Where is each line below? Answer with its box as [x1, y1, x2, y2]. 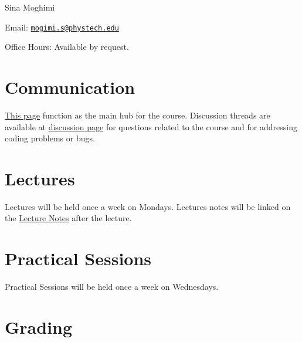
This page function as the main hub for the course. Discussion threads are [5, 109, 270, 121]
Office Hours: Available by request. [5, 40, 129, 53]
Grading [5, 314, 73, 338]
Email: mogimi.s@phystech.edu [5, 21, 119, 33]
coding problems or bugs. [5, 132, 95, 144]
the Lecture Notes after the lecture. [5, 212, 132, 224]
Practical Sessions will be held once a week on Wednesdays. [5, 280, 219, 293]
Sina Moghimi [5, 1, 55, 13]
